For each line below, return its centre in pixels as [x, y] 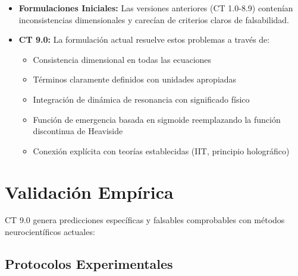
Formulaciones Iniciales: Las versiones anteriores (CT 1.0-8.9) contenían [156, 8]
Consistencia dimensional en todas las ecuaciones [122, 59]
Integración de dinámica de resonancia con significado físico [141, 99]
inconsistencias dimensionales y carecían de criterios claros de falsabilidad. [154, 19]
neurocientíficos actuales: [50, 232]
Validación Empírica [89, 191]
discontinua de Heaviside [78, 131]
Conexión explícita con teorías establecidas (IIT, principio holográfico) [161, 150]
